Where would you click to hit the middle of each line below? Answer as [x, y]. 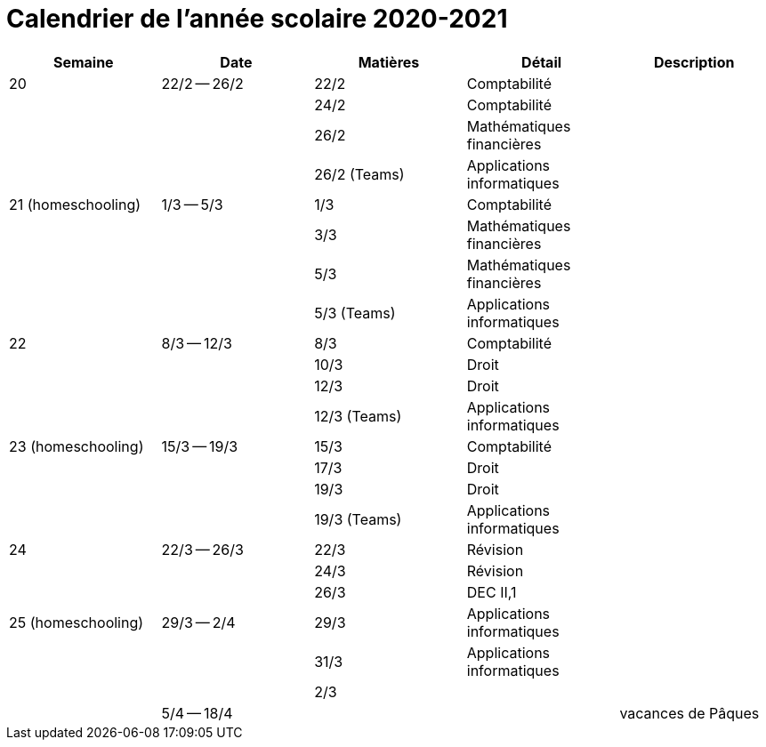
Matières [389, 62]
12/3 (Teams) [358, 416]
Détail [542, 62]
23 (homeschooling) [77, 446]
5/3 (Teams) [355, 313]
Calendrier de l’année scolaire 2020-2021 [257, 19]
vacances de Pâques [689, 713]
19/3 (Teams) [358, 519]
